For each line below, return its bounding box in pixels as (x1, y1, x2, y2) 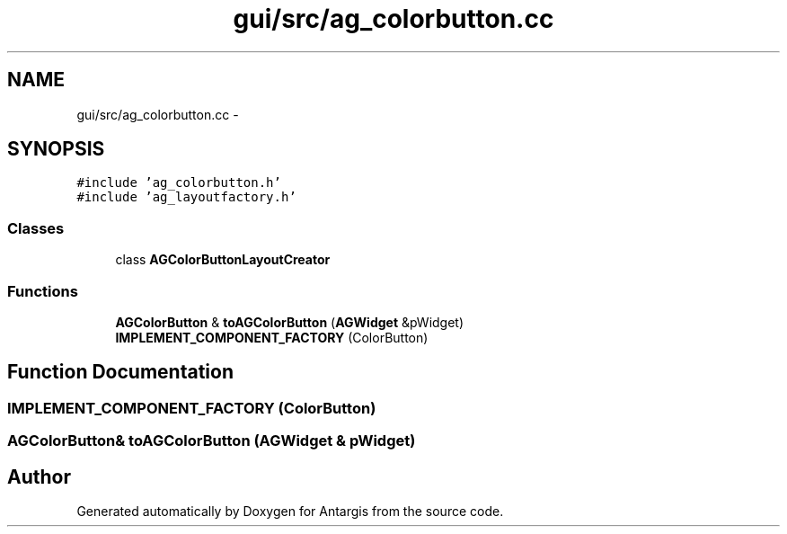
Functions (7, 281, 78, 300)
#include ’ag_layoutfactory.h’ (76, 190, 296, 205)
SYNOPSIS (7, 138, 105, 161)
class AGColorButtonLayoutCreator (115, 252, 331, 268)
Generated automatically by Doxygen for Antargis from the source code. (76, 503, 504, 519)
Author (7, 465, 71, 488)
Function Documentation (7, 360, 234, 384)
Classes (7, 218, 65, 237)
